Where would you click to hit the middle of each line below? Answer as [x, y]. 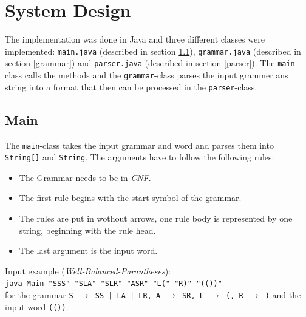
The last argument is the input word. [88, 251]
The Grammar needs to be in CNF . [85, 177]
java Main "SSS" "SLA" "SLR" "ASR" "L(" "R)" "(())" [114, 284]
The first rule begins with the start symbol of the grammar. [130, 198]
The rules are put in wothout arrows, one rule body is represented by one [156, 218]
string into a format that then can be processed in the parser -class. [131, 87]
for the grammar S [39, 295]
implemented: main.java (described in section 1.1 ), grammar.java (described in [153, 51]
